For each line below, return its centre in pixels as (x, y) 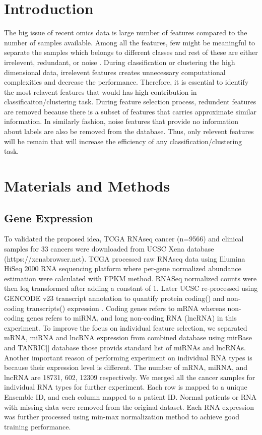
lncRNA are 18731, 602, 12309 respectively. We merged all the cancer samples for (130, 377)
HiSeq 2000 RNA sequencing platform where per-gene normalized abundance (123, 268)
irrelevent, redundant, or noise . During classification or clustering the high (120, 62)
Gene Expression (49, 217)
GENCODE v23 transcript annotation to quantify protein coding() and (114, 298)
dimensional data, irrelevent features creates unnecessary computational (115, 72)
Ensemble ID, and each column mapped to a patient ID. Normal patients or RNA (130, 396)
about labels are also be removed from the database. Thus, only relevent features (129, 131)
